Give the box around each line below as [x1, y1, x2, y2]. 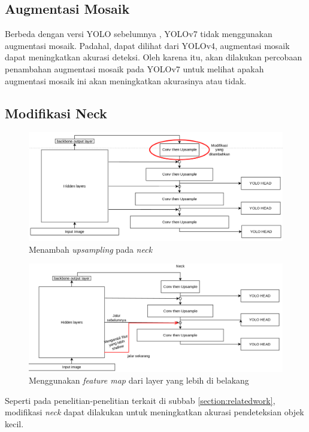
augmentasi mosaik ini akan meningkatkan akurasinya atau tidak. [5, 74, 247, 87]
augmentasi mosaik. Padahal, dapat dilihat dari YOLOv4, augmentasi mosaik [5, 39, 290, 51]
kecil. [5, 418, 24, 430]
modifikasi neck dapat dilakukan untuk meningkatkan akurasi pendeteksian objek [5, 406, 304, 418]
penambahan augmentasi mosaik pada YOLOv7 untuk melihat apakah [5, 62, 264, 75]
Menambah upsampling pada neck [29, 243, 153, 255]
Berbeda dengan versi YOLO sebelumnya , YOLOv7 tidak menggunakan [5, 27, 272, 40]
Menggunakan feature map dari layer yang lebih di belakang [29, 374, 249, 387]
